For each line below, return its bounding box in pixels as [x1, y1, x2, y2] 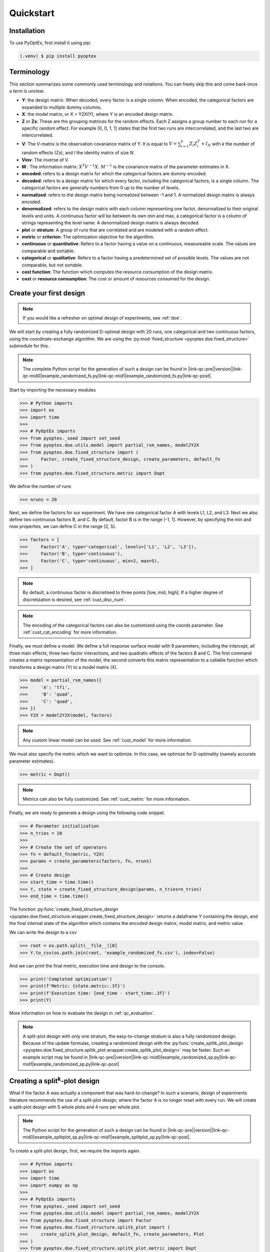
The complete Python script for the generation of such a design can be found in [22, 366, 187, 372]
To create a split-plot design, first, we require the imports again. [9, 1148, 141, 1154]
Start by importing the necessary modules [9, 387, 96, 393]
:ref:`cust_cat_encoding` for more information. [22, 629, 117, 635]
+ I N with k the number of [200, 141, 255, 148]
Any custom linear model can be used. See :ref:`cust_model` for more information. [22, 737, 192, 743]
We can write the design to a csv [9, 929, 77, 935]
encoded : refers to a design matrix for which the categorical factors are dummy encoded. [21, 171, 207, 177]
